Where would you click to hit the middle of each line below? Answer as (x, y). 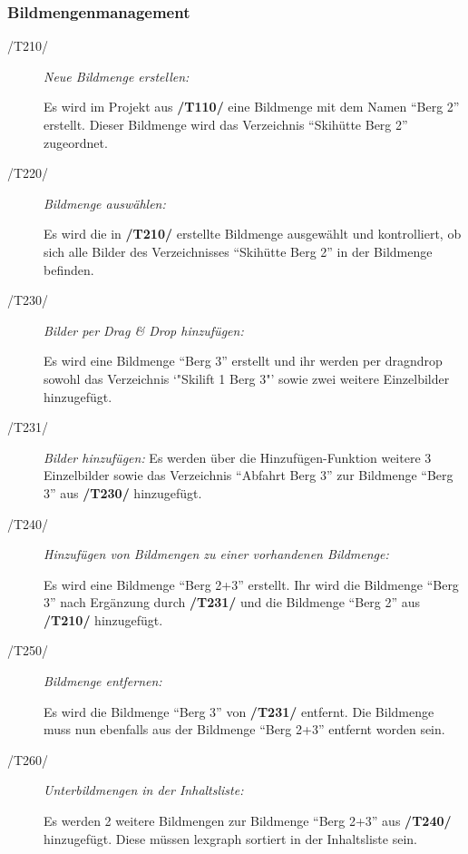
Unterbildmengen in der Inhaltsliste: (144, 790)
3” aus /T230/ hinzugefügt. (123, 492)
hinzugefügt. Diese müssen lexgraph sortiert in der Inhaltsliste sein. (230, 838)
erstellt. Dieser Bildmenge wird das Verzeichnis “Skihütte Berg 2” (226, 124)
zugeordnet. (76, 142)
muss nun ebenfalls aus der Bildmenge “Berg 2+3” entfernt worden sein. (244, 729)
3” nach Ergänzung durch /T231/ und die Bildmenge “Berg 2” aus (232, 602)
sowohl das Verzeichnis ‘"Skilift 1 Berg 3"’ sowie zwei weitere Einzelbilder (247, 378)
